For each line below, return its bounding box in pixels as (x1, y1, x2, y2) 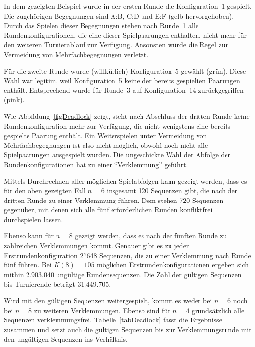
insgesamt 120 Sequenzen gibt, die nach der (107, 185, 238, 196)
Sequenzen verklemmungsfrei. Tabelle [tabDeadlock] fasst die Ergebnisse (4, 315, 222, 325)
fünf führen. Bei (4, 260, 52, 270)
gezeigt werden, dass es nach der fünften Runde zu (75, 231, 227, 241)
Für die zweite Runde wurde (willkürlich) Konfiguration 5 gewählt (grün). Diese (4, 65, 246, 76)
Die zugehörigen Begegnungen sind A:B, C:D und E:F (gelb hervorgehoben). (4, 10, 234, 21)
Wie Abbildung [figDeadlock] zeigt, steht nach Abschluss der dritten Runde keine (4, 111, 250, 121)
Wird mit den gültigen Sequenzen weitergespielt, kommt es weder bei (4, 295, 212, 306)
